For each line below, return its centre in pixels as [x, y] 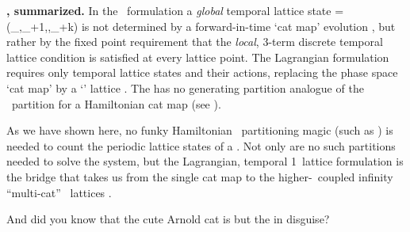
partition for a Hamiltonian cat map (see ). [116, 103]
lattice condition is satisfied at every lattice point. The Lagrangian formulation [198, 57]
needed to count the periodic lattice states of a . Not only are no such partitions [201, 145]
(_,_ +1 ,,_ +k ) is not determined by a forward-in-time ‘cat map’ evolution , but [201, 26]
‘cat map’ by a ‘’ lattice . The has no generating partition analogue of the [185, 87]
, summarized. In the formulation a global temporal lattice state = [175, 10]
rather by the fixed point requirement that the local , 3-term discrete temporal [195, 42]
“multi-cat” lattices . [59, 192]
